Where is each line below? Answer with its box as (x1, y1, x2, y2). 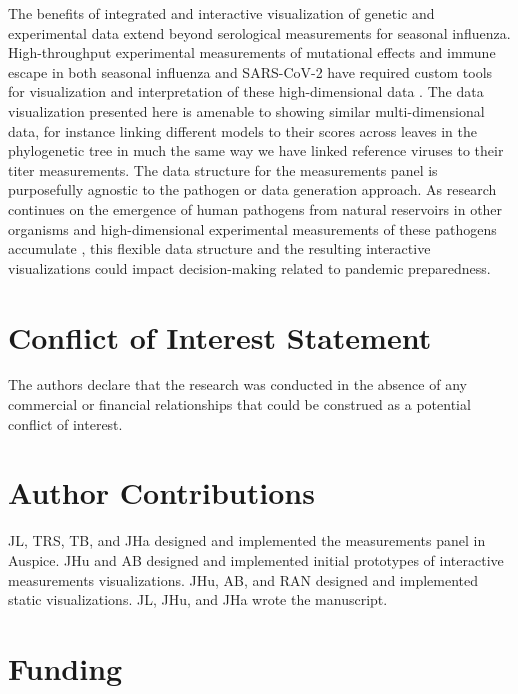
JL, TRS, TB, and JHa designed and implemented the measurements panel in (8, 530, 486, 551)
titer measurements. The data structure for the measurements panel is (8, 159, 438, 180)
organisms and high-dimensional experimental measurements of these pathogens (8, 218, 497, 239)
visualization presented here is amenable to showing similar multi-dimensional (8, 100, 485, 121)
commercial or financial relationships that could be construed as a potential (8, 394, 471, 415)
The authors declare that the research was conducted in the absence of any (8, 374, 467, 395)
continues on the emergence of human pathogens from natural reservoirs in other (8, 198, 503, 219)
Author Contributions (8, 472, 315, 513)
